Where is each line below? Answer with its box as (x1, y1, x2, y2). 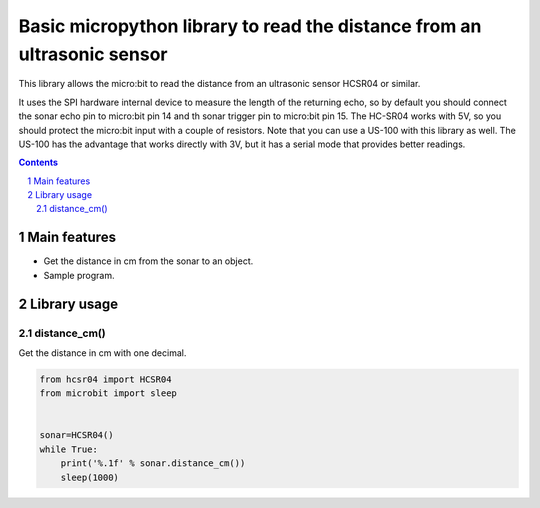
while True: (39, 443, 99, 455)
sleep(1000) (60, 471, 120, 483)
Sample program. (43, 269, 115, 281)
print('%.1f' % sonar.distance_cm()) (60, 458, 246, 469)
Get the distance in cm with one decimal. (18, 346, 187, 359)
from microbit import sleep (39, 388, 177, 399)
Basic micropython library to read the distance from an (18, 15, 482, 37)
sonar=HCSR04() (39, 430, 114, 441)
